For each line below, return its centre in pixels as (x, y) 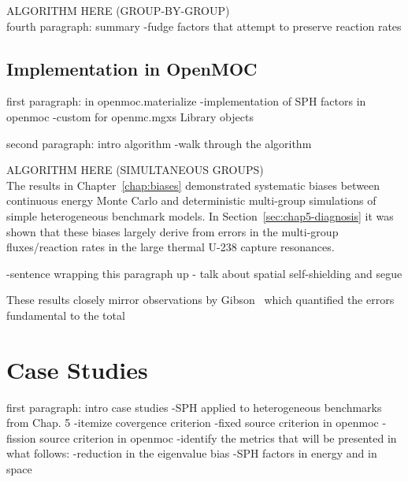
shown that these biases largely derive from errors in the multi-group (172, 231)
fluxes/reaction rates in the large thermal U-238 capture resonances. (171, 247)
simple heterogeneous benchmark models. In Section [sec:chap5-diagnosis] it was (200, 215)
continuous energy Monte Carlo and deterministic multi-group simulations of (191, 200)
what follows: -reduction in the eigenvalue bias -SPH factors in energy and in (192, 453)
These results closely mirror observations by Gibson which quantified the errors (200, 300)
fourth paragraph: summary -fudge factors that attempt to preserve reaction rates (204, 26)
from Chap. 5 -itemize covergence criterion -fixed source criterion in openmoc (193, 423)
